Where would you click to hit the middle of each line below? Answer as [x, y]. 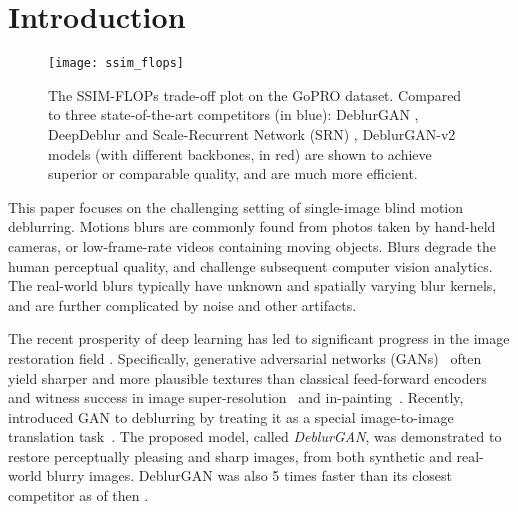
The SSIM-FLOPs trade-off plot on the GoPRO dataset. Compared [255, 94]
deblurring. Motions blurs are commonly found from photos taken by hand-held [252, 226]
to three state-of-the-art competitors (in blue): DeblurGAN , [233, 114]
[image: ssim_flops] [116, 63]
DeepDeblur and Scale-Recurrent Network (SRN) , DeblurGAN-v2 [252, 133]
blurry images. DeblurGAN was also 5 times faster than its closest [249, 475]
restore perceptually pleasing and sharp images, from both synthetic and [230, 455]
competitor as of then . [78, 495]
